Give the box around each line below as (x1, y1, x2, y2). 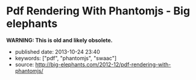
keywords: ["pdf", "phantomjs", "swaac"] (14, 54, 117, 61)
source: (14, 61, 34, 68)
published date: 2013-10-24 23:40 (14, 48, 101, 55)
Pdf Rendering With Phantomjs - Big (6, 4, 191, 18)
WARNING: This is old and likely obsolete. (6, 36, 113, 44)
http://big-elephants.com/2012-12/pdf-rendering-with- (35, 61, 171, 68)
